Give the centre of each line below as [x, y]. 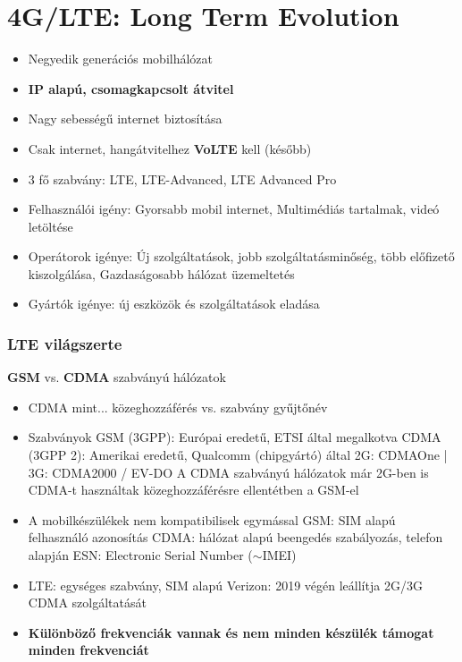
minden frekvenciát [88, 650]
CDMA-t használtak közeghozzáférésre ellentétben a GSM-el [193, 490]
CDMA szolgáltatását [87, 603]
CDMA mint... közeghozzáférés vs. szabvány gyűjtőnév [178, 407]
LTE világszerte [65, 343]
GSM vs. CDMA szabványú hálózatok [117, 377]
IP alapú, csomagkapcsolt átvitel [131, 88]
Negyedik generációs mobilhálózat [121, 59]
